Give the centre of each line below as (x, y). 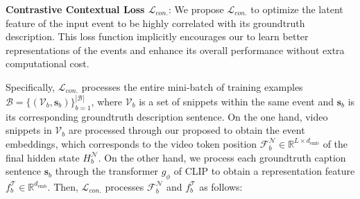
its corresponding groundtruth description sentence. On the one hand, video (167, 116)
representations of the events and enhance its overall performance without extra (175, 50)
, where (106, 101)
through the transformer (107, 171)
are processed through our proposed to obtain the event (187, 130)
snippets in (29, 130)
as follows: (221, 186)
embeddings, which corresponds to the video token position (131, 143)
